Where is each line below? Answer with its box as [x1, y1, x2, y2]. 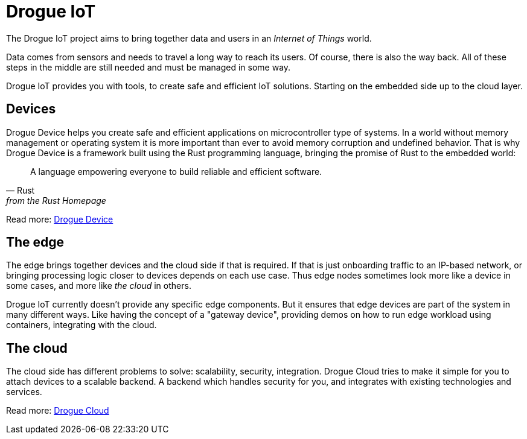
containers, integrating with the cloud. [6, 320, 157, 330]
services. [6, 387, 42, 397]
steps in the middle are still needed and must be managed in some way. [6, 62, 291, 72]
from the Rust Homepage [6, 195, 106, 206]
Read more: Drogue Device [6, 213, 113, 224]
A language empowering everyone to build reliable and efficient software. [30, 166, 322, 177]
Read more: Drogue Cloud [6, 405, 109, 416]
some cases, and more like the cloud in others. [6, 280, 191, 291]
